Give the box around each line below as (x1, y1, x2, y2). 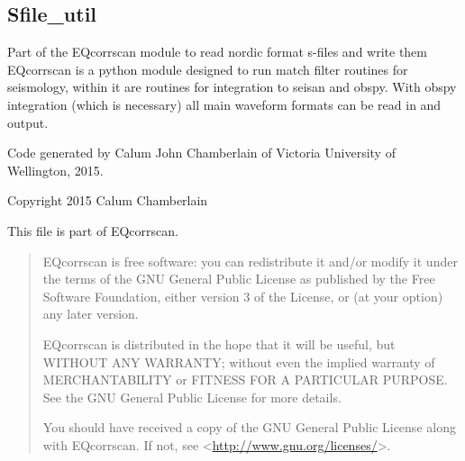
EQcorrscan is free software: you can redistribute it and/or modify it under (42, 251, 458, 270)
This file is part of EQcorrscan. (7, 221, 178, 240)
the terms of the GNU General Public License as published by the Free (42, 269, 435, 288)
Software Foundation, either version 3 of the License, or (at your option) (42, 286, 443, 305)
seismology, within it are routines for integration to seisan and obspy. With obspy (7, 77, 457, 96)
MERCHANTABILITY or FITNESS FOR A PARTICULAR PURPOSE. (42, 370, 448, 389)
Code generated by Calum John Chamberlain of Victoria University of (7, 143, 396, 162)
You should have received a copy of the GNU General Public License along (42, 418, 456, 437)
